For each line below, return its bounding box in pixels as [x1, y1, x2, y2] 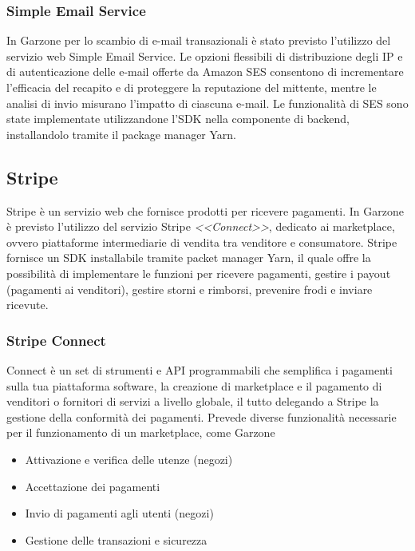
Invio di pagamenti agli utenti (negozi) [25, 505, 214, 521]
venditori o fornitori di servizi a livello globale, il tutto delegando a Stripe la [6, 393, 379, 410]
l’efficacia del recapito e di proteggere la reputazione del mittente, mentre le [6, 79, 377, 95]
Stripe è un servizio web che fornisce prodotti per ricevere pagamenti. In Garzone [6, 202, 404, 219]
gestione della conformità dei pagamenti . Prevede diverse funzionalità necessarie [6, 408, 397, 425]
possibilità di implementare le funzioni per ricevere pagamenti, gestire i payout [6, 264, 391, 281]
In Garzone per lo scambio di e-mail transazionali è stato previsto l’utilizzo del [6, 32, 391, 49]
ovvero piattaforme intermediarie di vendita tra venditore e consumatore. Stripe [6, 233, 397, 250]
